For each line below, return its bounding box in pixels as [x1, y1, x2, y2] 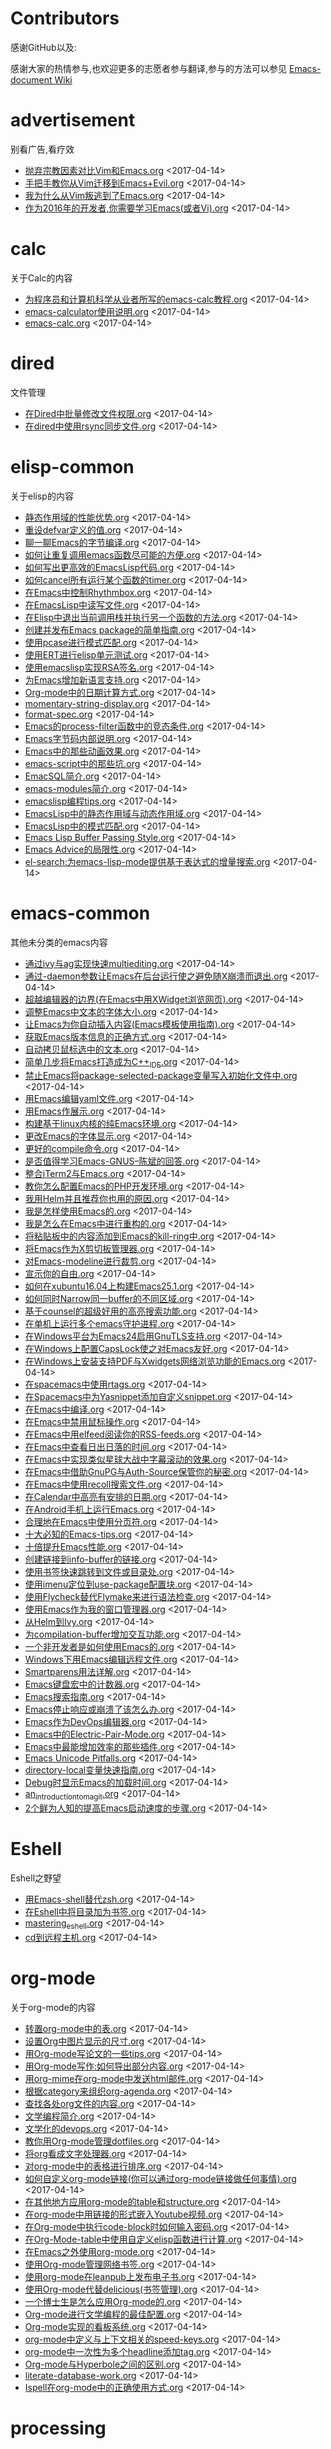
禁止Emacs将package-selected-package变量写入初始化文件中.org [24, 1070, 298, 1082]
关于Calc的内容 [10, 272, 73, 284]
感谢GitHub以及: [10, 41, 77, 53]
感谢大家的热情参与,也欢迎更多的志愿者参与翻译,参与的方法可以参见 [10, 62, 288, 74]
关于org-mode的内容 [10, 2001, 96, 2013]
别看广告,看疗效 [10, 143, 75, 155]
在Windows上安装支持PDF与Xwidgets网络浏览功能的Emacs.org [24, 1355, 286, 1367]
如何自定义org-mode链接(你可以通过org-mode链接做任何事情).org [24, 2172, 297, 2184]
